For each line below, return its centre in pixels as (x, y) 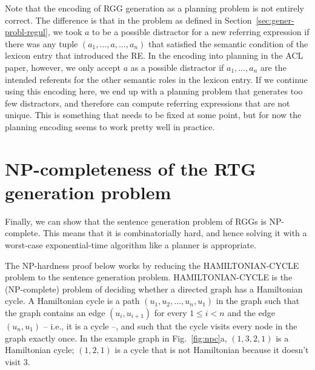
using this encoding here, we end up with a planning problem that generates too (154, 91)
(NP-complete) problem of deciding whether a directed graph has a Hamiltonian (154, 289)
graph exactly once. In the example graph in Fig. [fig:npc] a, (116, 338)
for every (171, 312)
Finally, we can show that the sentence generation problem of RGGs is (136, 221)
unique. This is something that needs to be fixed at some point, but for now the (153, 115)
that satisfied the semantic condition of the (228, 43)
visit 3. (18, 361)
